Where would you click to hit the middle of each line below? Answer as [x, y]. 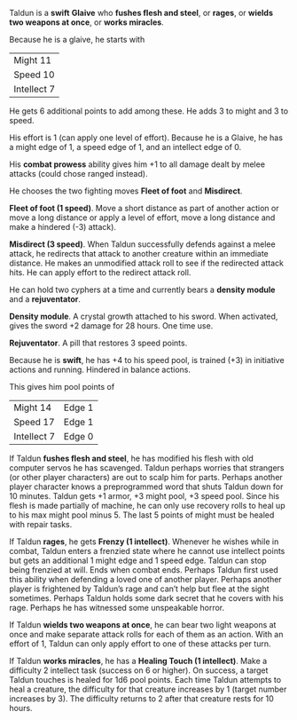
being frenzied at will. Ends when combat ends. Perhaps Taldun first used [144, 570]
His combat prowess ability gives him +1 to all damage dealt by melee [137, 164]
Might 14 [32, 407]
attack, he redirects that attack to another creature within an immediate [139, 253]
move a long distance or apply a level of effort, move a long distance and [142, 218]
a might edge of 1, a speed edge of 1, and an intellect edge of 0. [125, 147]
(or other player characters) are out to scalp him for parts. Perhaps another [146, 477]
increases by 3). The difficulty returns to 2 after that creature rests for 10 [142, 699]
